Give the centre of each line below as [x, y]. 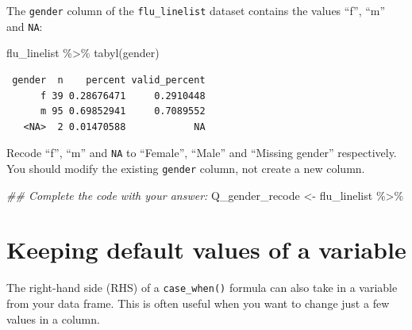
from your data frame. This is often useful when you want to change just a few [198, 303]
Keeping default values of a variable [206, 249]
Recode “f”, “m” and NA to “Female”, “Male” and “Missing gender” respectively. [202, 153]
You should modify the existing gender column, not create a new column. [186, 168]
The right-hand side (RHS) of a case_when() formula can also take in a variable [202, 288]
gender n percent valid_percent [109, 80]
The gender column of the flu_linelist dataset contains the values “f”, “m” [196, 10]
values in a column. [53, 318]
